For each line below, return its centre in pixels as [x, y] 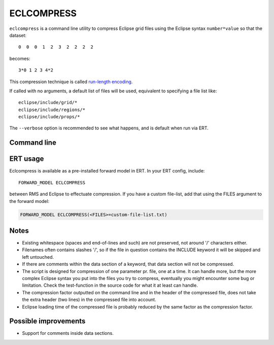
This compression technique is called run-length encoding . [71, 82]
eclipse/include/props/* [49, 117]
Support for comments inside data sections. [68, 333]
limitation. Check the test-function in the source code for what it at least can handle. [110, 285]
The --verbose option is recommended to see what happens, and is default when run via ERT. [109, 128]
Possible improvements [47, 321]
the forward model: [29, 201]
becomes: [20, 58]
